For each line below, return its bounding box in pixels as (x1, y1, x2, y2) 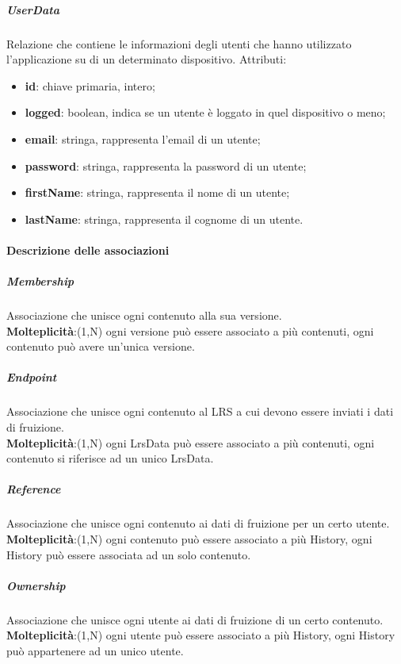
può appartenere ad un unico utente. (6, 642, 184, 658)
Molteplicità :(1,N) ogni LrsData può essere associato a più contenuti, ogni (6, 434, 375, 451)
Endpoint (6, 369, 57, 386)
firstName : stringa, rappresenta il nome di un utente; (25, 184, 290, 201)
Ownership (6, 577, 66, 593)
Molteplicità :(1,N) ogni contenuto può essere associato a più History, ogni (6, 530, 372, 547)
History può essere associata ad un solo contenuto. (6, 546, 251, 562)
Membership (6, 273, 74, 290)
